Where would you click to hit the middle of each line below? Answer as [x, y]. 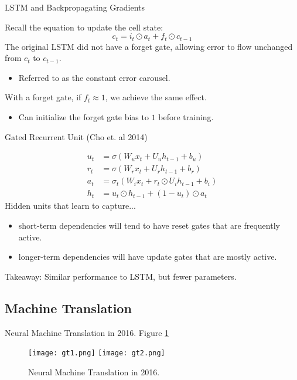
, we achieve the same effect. [156, 97]
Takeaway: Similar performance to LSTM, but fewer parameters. [121, 276]
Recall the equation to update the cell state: [84, 27]
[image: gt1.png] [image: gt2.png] [97, 353]
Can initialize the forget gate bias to [83, 117]
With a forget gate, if [43, 97]
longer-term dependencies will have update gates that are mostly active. [148, 257]
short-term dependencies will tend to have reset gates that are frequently [149, 225]
